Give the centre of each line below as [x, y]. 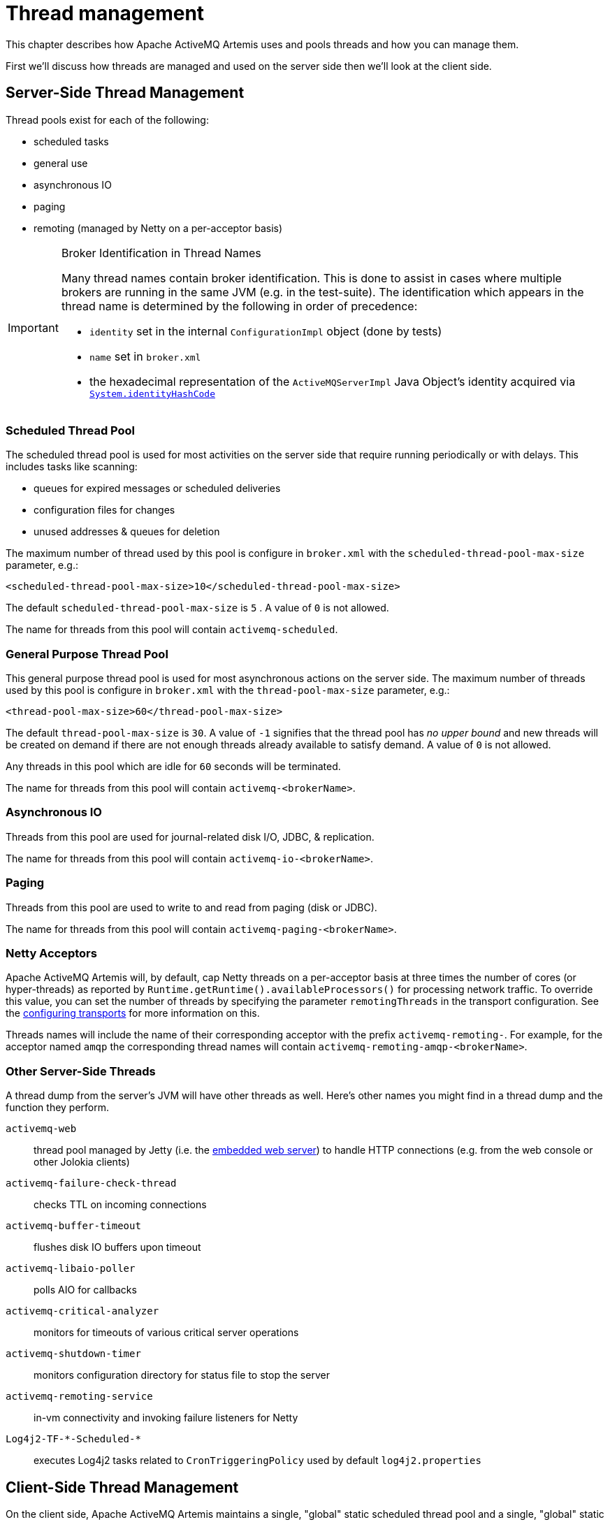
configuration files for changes [104, 510]
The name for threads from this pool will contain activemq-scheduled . [172, 630]
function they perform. [58, 1108]
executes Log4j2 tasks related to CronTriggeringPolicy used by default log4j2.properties [257, 1461]
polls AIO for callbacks [85, 1290]
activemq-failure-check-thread [91, 1183]
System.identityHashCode [152, 393]
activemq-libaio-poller [71, 1269]
